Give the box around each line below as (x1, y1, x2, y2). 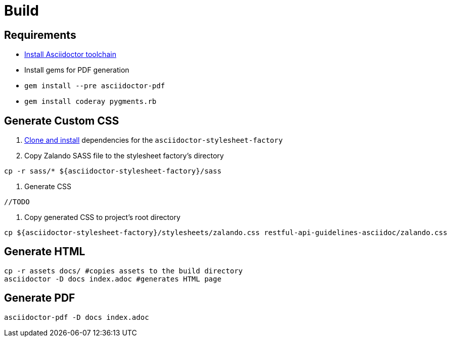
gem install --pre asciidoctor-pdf (24, 82, 165, 90)
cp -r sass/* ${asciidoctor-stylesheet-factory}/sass (4, 167, 221, 176)
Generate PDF (4, 292, 75, 305)
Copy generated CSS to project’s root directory (24, 213, 181, 222)
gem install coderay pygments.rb (24, 97, 157, 106)
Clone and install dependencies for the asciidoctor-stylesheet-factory (24, 136, 283, 145)
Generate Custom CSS (4, 114, 119, 127)
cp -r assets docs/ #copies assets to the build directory (4, 266, 243, 275)
